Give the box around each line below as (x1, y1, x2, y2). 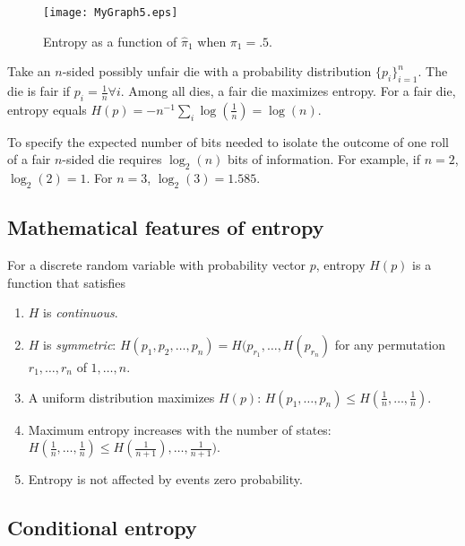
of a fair (7, 150, 51, 169)
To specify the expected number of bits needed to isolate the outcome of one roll (7, 132, 449, 151)
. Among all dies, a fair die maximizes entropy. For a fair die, (120, 82, 456, 100)
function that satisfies (7, 273, 126, 291)
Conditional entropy (7, 514, 197, 542)
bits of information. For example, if (227, 150, 421, 169)
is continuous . (43, 303, 118, 322)
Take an (7, 62, 51, 81)
